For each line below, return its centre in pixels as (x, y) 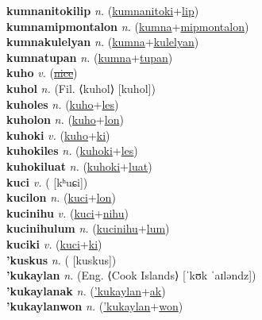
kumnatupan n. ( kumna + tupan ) (90, 57)
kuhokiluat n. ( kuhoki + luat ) (79, 166)
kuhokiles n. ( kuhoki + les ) (72, 150)
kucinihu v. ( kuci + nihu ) (67, 212)
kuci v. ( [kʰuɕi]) (47, 181)
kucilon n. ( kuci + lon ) (61, 197)
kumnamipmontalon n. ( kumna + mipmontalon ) (128, 26)
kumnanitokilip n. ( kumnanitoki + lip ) (103, 10)
